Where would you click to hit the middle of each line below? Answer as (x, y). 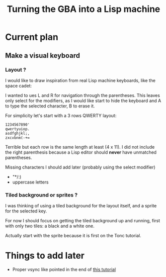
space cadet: (19, 86)
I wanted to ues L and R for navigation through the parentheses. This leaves (83, 95)
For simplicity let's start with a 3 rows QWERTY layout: (61, 115)
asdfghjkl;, (17, 133)
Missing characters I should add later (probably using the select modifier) (80, 167)
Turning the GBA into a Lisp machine (83, 9)
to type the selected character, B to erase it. (50, 106)
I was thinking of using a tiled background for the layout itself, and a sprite (81, 206)
